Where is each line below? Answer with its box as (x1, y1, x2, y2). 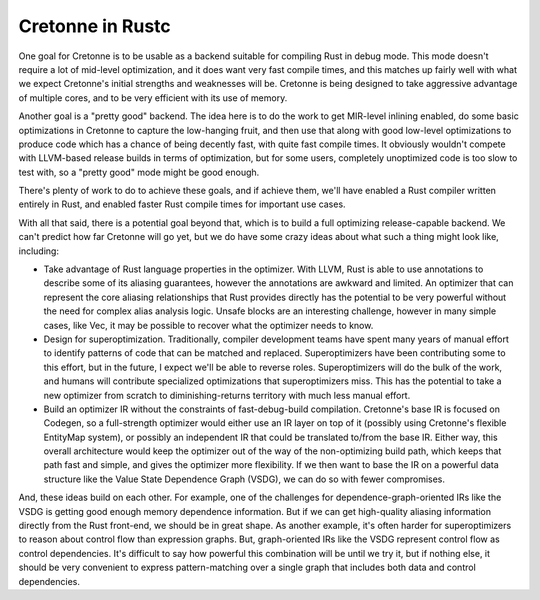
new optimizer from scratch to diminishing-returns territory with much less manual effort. (43, 389, 411, 401)
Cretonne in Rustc (18, 15, 172, 37)
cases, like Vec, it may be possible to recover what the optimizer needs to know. (43, 319, 374, 331)
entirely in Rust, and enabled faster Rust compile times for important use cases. (18, 198, 346, 210)
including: (18, 245, 60, 257)
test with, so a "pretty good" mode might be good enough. (18, 166, 260, 178)
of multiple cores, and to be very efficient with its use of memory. (18, 91, 288, 104)
